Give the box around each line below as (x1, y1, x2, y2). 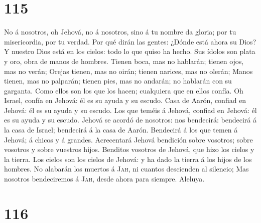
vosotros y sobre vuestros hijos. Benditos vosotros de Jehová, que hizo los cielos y (4, 144, 254, 154)
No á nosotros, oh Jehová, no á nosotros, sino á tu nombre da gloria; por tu (4, 26, 236, 37)
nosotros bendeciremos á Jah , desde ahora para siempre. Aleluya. (4, 173, 205, 184)
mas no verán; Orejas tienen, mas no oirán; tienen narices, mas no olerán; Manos (4, 65, 253, 76)
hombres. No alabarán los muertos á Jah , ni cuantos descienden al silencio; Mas (4, 163, 249, 174)
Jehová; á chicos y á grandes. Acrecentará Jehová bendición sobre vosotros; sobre (4, 134, 253, 144)
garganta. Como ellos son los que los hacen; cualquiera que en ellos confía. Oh (4, 85, 243, 95)
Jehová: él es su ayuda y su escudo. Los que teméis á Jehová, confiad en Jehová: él (4, 104, 257, 115)
